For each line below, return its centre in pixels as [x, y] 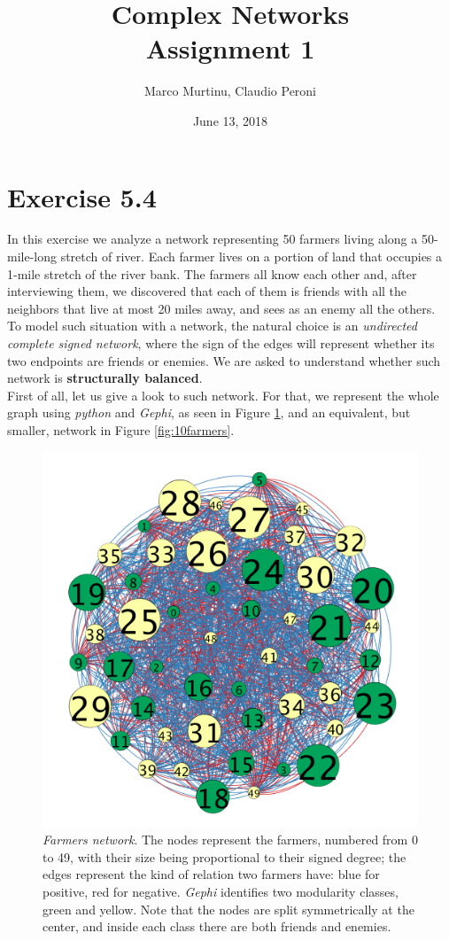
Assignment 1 [230, 48]
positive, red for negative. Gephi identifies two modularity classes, [221, 891]
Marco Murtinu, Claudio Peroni [230, 91]
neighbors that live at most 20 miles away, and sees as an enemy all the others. [221, 308]
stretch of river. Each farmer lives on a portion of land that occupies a [252, 257]
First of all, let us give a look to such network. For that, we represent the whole [223, 395]
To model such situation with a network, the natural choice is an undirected [212, 326]
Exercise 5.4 [82, 196]
